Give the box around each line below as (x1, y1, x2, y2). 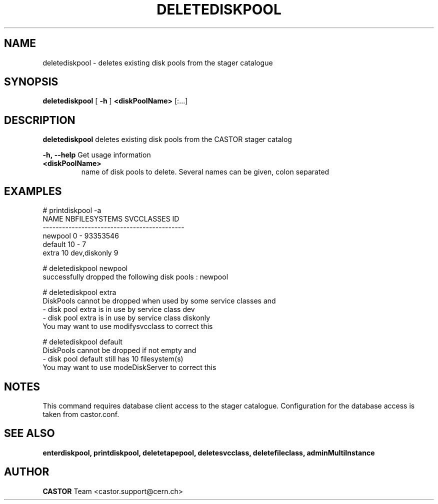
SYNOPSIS (4, 75, 58, 88)
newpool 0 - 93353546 (42, 231, 119, 240)
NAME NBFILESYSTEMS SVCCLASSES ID (42, 214, 179, 223)
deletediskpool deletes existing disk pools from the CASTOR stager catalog (42, 135, 292, 144)
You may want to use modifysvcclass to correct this (42, 322, 213, 331)
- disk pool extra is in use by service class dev (42, 305, 195, 314)
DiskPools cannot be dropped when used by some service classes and (42, 296, 276, 305)
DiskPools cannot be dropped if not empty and (42, 346, 196, 355)
